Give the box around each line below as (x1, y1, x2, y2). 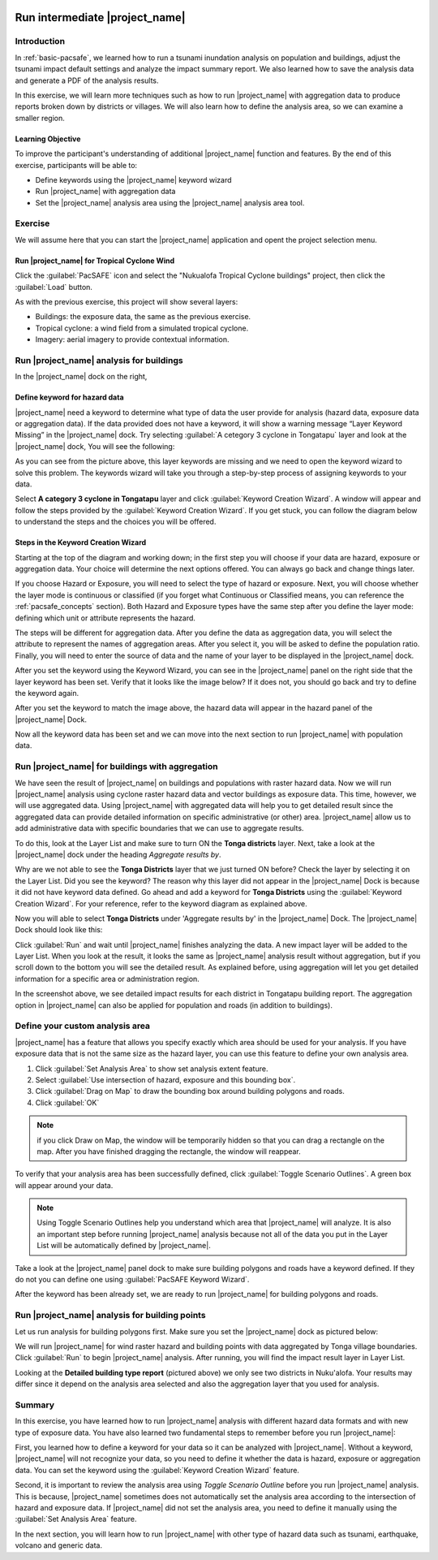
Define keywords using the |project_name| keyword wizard (35, 175, 232, 184)
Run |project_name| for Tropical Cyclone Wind (15, 256, 175, 266)
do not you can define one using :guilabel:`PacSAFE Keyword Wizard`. (15, 1275, 250, 1285)
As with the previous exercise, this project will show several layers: (15, 296, 238, 306)
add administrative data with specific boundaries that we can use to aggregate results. (15, 823, 304, 833)
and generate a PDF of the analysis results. (15, 76, 159, 85)
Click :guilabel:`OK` (35, 1097, 100, 1108)
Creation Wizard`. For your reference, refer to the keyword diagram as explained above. (15, 898, 307, 909)
